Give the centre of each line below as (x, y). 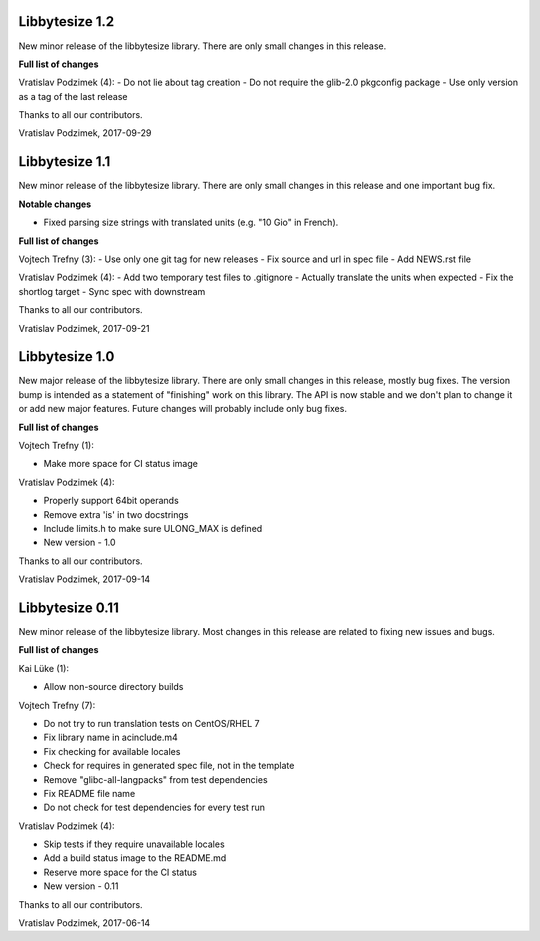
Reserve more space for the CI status (120, 872)
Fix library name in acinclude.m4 (111, 737)
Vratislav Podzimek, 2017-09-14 (84, 579)
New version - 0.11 (81, 886)
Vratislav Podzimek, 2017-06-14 (84, 923)
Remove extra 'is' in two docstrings (116, 514)
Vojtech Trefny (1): (56, 445)
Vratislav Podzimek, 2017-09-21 (84, 328)
